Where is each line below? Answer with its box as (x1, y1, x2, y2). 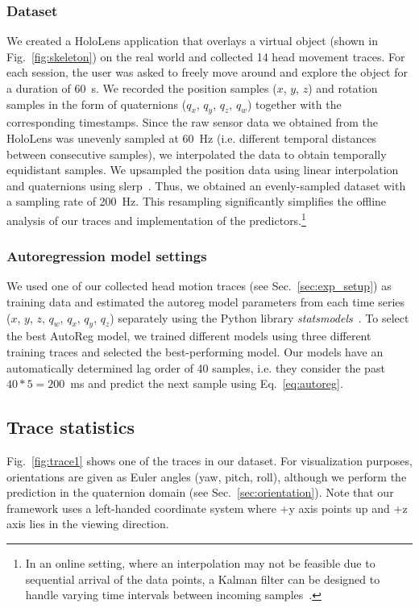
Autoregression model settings (6, 246, 207, 266)
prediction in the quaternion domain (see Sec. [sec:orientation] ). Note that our (6, 484, 394, 501)
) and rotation (308, 80, 378, 96)
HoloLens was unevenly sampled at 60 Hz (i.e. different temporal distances (6, 129, 377, 146)
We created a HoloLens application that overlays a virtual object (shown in (6, 32, 378, 49)
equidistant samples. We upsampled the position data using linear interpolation (6, 161, 399, 178)
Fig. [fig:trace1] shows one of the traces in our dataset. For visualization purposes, (6, 452, 413, 468)
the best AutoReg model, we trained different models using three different (6, 327, 371, 344)
